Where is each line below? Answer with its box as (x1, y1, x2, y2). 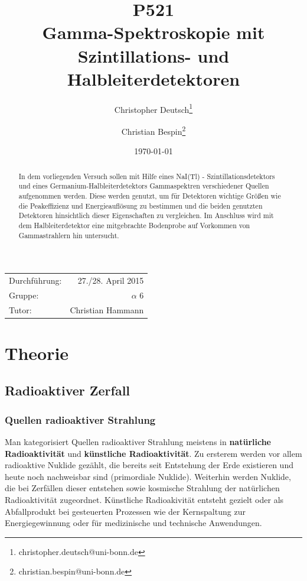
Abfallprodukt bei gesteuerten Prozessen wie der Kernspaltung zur (5, 505, 246, 517)
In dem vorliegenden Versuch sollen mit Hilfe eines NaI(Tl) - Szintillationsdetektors (18, 171, 275, 181)
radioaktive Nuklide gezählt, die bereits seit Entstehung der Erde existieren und (5, 459, 293, 471)
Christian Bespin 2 (121, 123, 186, 137)
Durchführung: (9, 274, 62, 286)
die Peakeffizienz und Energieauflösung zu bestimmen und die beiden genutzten (18, 200, 263, 210)
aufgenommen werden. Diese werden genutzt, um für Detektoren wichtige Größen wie (18, 190, 281, 200)
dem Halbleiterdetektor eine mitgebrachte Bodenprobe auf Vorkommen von (18, 220, 250, 230)
